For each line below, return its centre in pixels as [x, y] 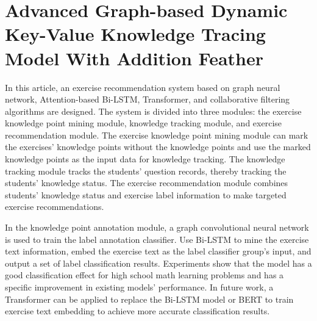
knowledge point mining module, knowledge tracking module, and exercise [144, 123]
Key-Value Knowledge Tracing [135, 34]
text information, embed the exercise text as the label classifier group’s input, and [158, 251]
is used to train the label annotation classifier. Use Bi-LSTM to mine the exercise [157, 239]
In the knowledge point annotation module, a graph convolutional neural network [157, 227]
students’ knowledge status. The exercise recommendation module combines [147, 183]
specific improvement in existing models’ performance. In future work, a [139, 287]
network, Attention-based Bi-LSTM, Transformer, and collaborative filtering [148, 99]
